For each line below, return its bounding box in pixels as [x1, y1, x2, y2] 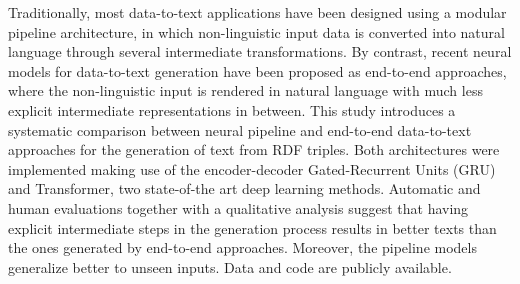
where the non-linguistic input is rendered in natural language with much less [8, 80, 483, 101]
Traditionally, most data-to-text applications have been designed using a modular [8, 2, 507, 22]
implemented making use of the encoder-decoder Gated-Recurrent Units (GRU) [8, 158, 496, 179]
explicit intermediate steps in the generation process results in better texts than [8, 217, 497, 238]
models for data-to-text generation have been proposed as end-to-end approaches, [8, 60, 507, 81]
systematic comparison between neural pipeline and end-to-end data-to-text [8, 119, 472, 140]
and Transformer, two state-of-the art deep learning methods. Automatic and [8, 178, 481, 199]
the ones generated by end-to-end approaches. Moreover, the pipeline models [8, 237, 477, 258]
